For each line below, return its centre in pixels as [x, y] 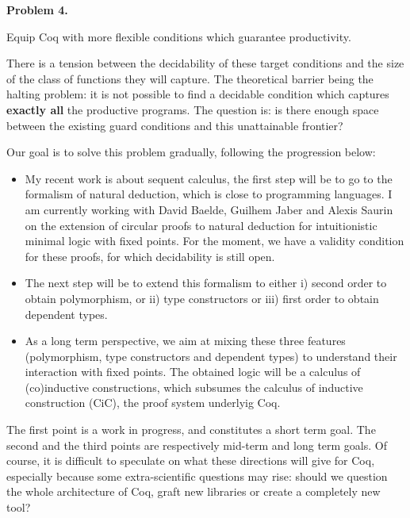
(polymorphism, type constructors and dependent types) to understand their [211, 356]
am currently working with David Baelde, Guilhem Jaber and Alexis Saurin [209, 209]
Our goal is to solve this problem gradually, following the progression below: [191, 152]
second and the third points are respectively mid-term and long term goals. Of [197, 445]
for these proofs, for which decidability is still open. [150, 256]
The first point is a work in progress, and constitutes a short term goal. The [191, 430]
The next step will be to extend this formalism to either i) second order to [206, 283]
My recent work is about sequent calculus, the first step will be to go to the [209, 178]
